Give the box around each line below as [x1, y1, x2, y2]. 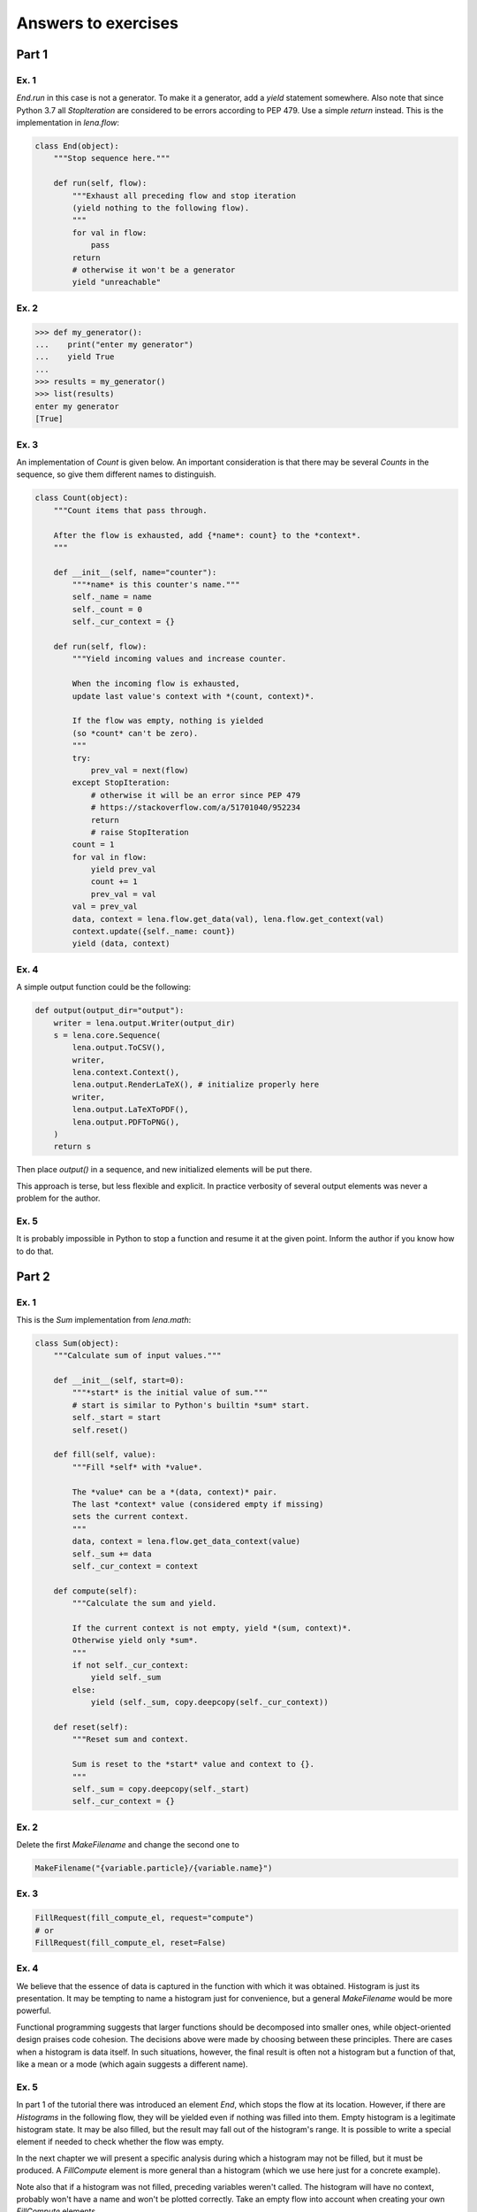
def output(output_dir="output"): [34, 1005, 185, 1016]
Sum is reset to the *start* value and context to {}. [72, 1759, 315, 1770]
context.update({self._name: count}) [72, 926, 236, 937]
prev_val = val [90, 889, 156, 899]
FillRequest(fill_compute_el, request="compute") [34, 1913, 254, 1924]
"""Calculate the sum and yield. [72, 1598, 217, 1609]
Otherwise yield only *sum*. [72, 1635, 199, 1646]
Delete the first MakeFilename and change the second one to [16, 1839, 240, 1850]
